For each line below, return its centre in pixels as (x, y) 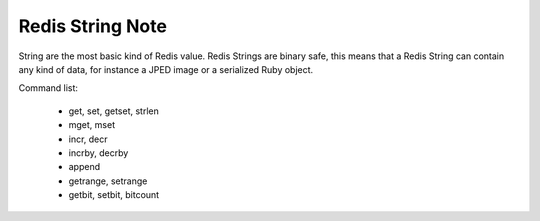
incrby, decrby (98, 152)
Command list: (48, 88)
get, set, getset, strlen (113, 111)
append (84, 167)
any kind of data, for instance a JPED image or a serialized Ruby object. (166, 69)
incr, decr (88, 139)
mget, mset (91, 125)
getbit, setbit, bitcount (114, 195)
